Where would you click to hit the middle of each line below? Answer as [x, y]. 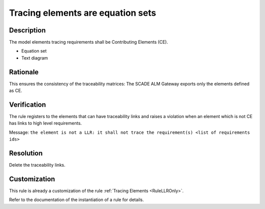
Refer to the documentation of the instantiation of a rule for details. [77, 200]
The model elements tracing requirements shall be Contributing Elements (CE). [89, 42]
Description [27, 30]
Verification [27, 104]
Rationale [24, 72]
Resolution [26, 153]
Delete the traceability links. [37, 165]
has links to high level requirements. [45, 123]
